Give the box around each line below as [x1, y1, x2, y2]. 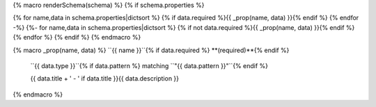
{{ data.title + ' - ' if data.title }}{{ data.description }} [30, 74, 180, 83]
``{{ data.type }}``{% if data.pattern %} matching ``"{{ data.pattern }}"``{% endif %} [30, 61, 268, 69]
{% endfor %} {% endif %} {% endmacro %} [13, 33, 141, 42]
